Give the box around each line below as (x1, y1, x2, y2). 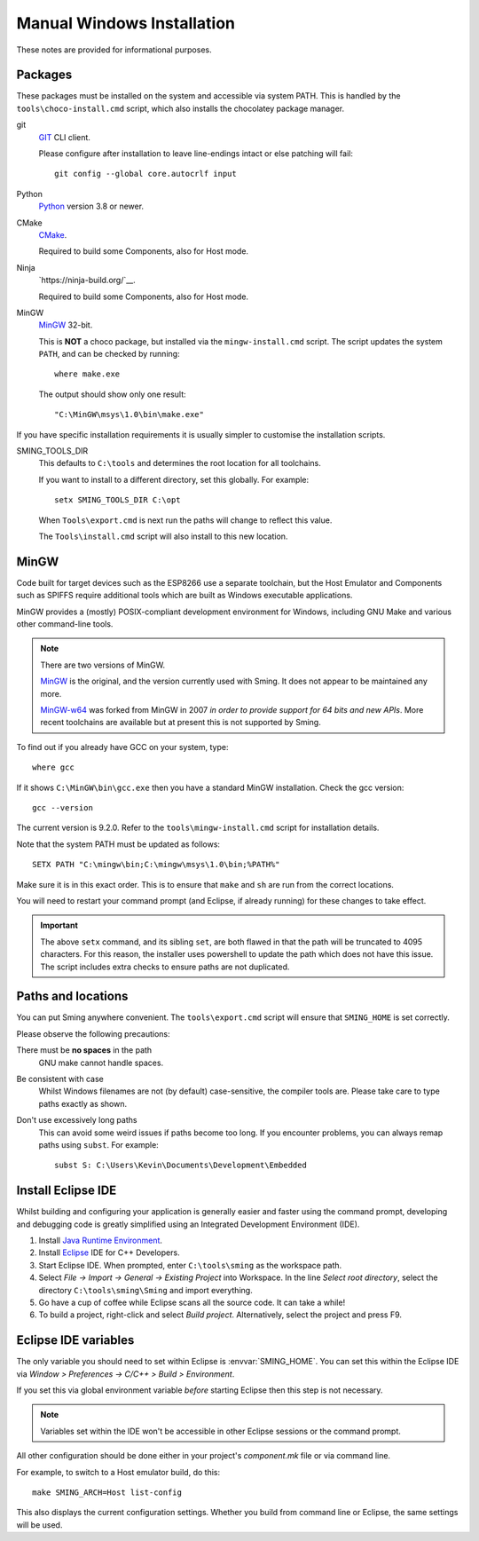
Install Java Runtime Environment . (38, 1235, 163, 1245)
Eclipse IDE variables (16, 1332, 135, 1348)
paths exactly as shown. (38, 1098, 128, 1109)
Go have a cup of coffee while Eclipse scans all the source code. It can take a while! (38, 1297, 346, 1308)
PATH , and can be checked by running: (38, 349, 181, 360)
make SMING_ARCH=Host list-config (32, 1487, 182, 1498)
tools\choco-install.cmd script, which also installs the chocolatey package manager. (16, 103, 345, 114)
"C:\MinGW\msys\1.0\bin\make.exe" (54, 409, 204, 420)
